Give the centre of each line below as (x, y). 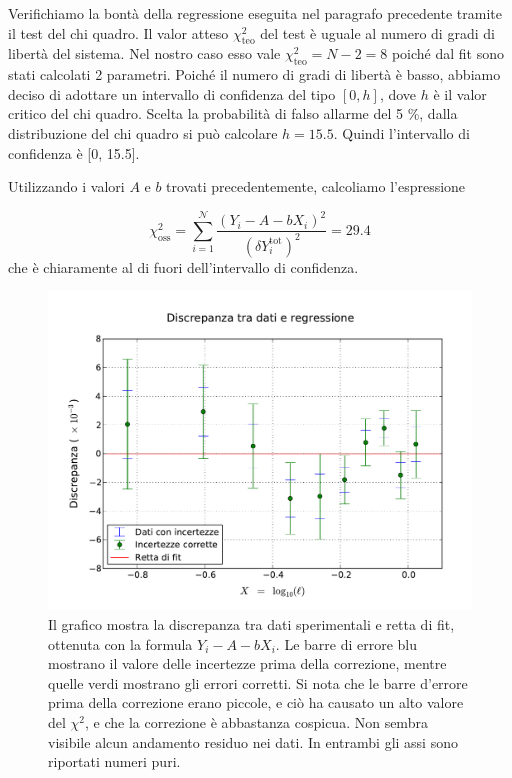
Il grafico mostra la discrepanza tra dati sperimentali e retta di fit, (251, 624)
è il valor (460, 93)
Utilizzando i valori (66, 186)
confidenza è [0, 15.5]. (74, 152)
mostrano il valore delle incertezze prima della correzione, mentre (247, 663)
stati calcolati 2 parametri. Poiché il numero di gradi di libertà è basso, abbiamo (254, 74)
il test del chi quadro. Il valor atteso (118, 32)
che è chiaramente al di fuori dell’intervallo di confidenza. (183, 266)
